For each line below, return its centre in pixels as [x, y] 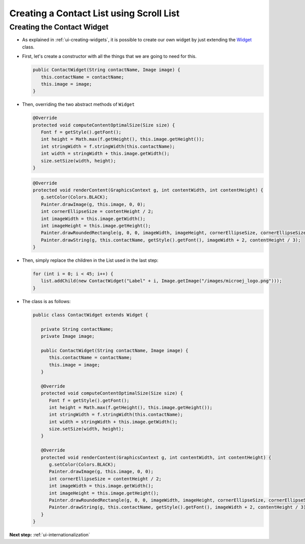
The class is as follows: [47, 301]
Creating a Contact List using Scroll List [95, 13]
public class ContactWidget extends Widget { [90, 315]
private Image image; [68, 336]
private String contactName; [77, 329]
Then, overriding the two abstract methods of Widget [78, 104]
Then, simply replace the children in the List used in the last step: [90, 260]
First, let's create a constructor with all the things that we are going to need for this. [109, 57]
